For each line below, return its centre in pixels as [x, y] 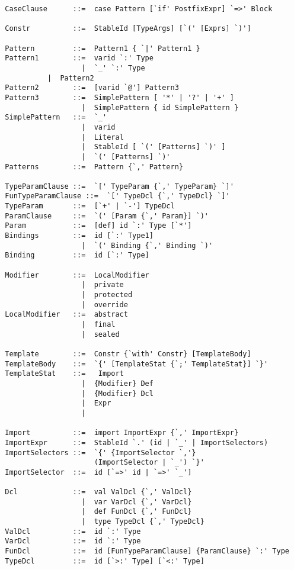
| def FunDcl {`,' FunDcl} [137, 512]
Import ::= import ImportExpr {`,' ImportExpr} [122, 433]
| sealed [100, 334]
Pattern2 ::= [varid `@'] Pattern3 [92, 88]
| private [103, 285]
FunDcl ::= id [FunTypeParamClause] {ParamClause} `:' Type [147, 551]
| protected [107, 295]
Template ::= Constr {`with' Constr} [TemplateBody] [128, 354]
